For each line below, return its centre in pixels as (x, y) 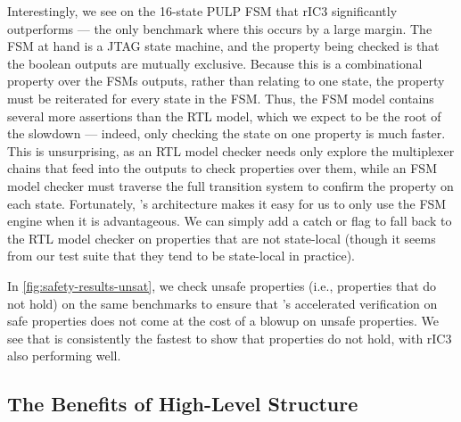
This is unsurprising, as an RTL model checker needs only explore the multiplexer (231, 150)
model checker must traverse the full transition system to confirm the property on (230, 185)
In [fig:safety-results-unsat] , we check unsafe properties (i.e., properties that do (222, 285)
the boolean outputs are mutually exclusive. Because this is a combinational (215, 63)
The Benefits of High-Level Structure (183, 404)
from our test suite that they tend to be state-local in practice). (181, 256)
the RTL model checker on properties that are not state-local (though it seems (222, 238)
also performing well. (64, 356)
